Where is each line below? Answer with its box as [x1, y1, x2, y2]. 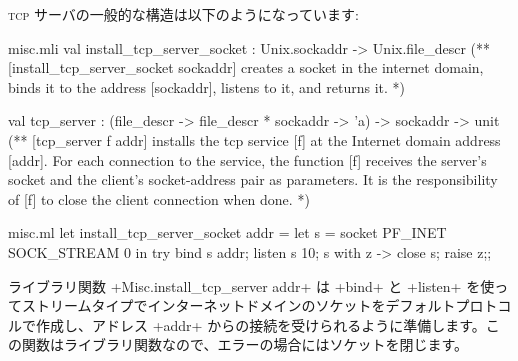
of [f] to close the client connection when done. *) [8, 188, 310, 209]
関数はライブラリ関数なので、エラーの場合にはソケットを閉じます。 [21, 334, 469, 355]
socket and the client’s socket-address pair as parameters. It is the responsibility [8, 169, 498, 190]
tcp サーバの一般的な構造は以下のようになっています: [8, 4, 359, 24]
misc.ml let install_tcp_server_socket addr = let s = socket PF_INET [8, 222, 447, 243]
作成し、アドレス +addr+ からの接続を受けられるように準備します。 [35, 314, 486, 335]
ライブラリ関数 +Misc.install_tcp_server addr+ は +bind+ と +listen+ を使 [8, 275, 495, 296]
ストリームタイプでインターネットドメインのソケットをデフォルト [21, 295, 456, 316]
